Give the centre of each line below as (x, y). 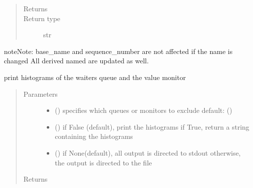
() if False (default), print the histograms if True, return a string (152, 126)
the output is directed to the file (103, 162)
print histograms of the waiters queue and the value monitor (95, 77)
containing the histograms (94, 136)
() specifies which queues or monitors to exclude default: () (143, 110)
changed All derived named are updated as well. (77, 61)
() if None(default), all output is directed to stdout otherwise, (148, 152)
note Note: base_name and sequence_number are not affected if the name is (118, 51)
